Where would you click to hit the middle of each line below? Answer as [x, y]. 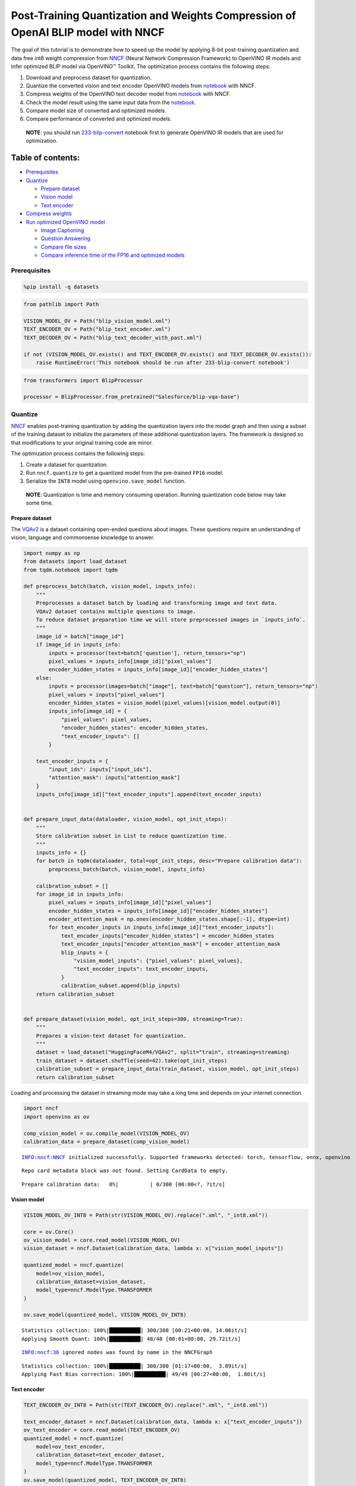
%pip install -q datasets [61, 287]
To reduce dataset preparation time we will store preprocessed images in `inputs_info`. [171, 620]
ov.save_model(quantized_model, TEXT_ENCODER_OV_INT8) [105, 1480]
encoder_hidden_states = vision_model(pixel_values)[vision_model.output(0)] [164, 703]
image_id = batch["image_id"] [80, 636]
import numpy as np [52, 553]
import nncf [41, 1108]
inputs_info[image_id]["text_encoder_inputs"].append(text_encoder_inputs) [149, 794]
